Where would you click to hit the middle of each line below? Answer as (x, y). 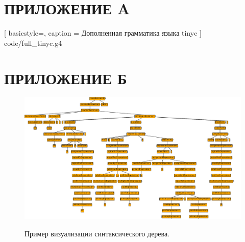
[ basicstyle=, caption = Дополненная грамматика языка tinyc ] (103, 33)
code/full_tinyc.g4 (33, 43)
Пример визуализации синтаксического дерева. (97, 233)
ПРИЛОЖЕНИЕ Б (66, 78)
